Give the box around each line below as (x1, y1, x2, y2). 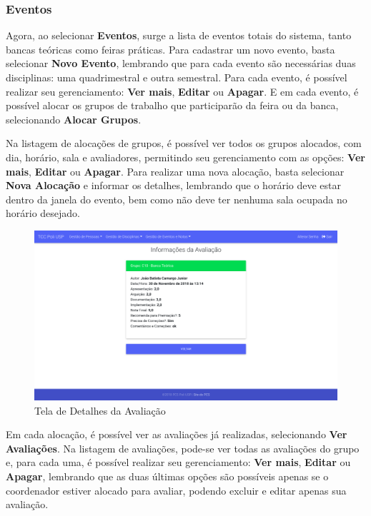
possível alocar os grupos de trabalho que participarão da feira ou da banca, (6, 98, 339, 113)
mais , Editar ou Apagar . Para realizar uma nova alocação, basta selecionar (6, 163, 345, 178)
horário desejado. (6, 206, 81, 221)
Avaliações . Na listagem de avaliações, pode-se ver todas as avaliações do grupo (6, 440, 360, 455)
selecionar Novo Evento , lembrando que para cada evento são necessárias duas (6, 56, 356, 71)
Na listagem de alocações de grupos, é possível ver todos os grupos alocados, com (6, 136, 362, 151)
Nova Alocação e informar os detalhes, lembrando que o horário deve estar (6, 178, 341, 193)
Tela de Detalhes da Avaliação (34, 403, 166, 418)
